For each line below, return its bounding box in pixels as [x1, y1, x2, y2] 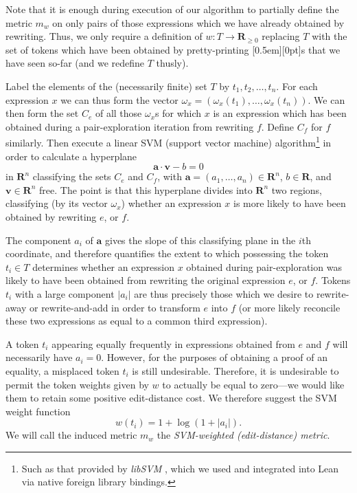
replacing [262, 29, 300, 43]
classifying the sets [32, 169, 111, 184]
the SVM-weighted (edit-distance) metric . [157, 428, 330, 442]
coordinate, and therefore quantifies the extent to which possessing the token [5, 246, 329, 261]
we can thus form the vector [60, 92, 178, 107]
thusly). [156, 56, 189, 70]
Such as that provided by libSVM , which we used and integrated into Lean [21, 461, 339, 475]
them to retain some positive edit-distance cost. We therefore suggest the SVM [5, 391, 337, 405]
